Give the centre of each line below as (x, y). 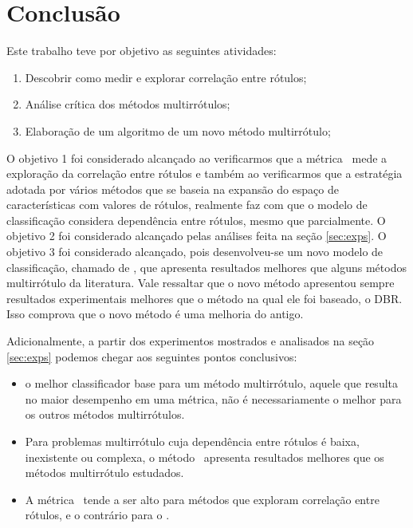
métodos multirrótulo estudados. (104, 473)
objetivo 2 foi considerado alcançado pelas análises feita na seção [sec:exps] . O (197, 236)
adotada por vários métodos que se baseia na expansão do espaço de (173, 189)
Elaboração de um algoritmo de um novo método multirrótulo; (178, 130)
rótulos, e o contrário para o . (97, 515)
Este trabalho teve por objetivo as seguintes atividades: (142, 51)
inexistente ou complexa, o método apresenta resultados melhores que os (205, 457)
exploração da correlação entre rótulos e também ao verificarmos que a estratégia (205, 173)
